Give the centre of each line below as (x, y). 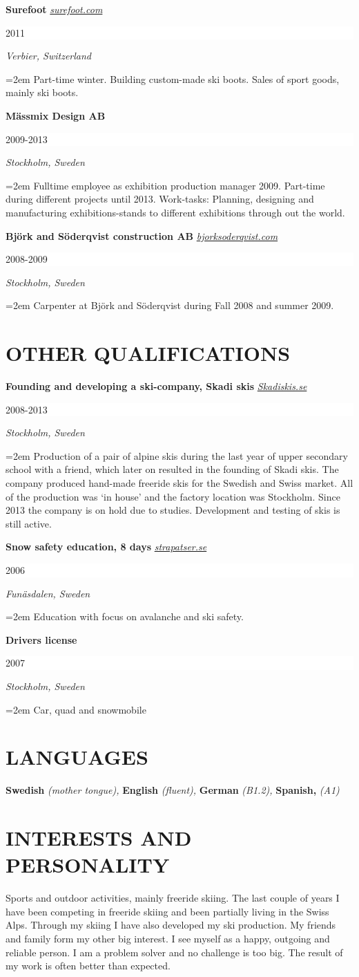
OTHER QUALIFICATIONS (148, 353)
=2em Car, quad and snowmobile (76, 709)
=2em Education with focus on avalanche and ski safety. (125, 616)
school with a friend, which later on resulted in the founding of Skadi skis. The (172, 469)
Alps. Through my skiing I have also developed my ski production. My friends (171, 925)
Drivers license (41, 639)
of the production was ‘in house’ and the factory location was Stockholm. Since (173, 496)
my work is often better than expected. (88, 966)
